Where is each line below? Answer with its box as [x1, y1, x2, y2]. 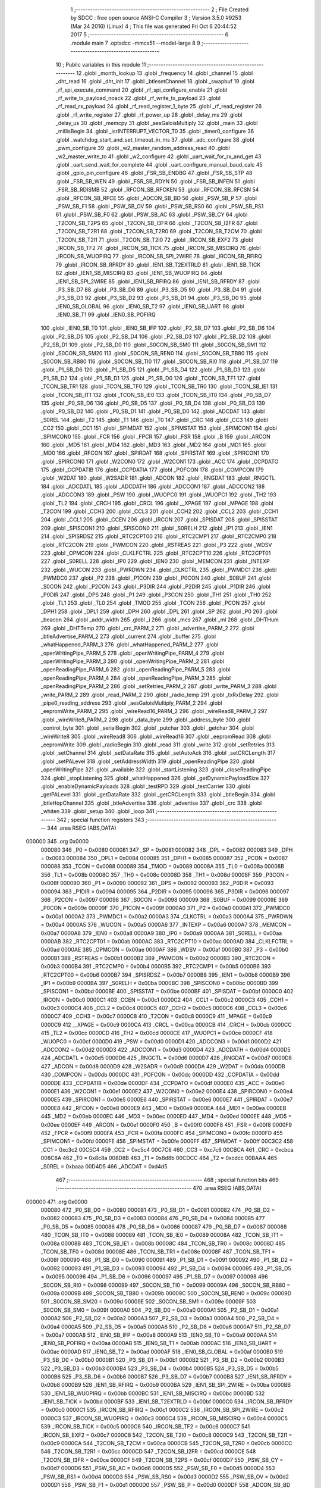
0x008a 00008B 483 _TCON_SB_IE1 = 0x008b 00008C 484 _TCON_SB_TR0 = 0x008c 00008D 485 [40, 1240, 285, 1247]
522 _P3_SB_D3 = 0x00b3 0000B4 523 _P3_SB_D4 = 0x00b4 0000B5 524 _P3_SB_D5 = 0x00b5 [40, 1365, 279, 1372]
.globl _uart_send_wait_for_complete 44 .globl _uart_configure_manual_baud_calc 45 [55, 161, 263, 168]
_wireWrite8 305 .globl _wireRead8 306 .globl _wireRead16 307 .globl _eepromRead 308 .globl [40, 733, 271, 740]
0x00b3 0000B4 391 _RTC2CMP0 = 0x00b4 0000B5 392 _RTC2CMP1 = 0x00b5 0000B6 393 [40, 963, 271, 970]
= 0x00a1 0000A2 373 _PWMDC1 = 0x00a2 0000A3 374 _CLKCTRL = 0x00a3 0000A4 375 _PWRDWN [40, 912, 293, 920]
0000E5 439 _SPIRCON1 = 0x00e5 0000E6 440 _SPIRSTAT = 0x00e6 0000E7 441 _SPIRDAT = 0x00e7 [40, 1096, 293, 1104]
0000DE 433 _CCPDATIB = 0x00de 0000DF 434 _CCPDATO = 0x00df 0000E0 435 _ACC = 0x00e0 [40, 1079, 285, 1086]
